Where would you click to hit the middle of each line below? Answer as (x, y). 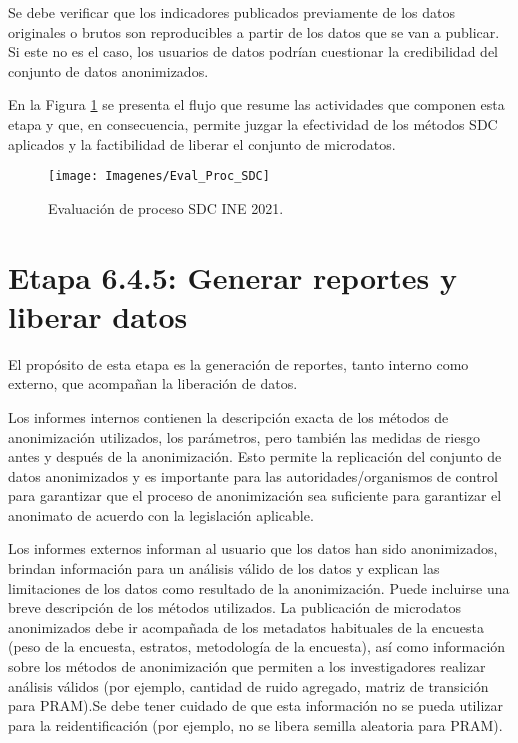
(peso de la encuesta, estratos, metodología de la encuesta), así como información (257, 646)
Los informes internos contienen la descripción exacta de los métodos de (228, 416)
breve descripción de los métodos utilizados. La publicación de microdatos (234, 607)
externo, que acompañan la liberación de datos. (153, 383)
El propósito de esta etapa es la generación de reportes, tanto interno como (238, 363)
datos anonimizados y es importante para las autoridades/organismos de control (253, 475)
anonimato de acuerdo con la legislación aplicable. (161, 514)
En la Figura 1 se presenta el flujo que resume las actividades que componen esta (256, 104)
